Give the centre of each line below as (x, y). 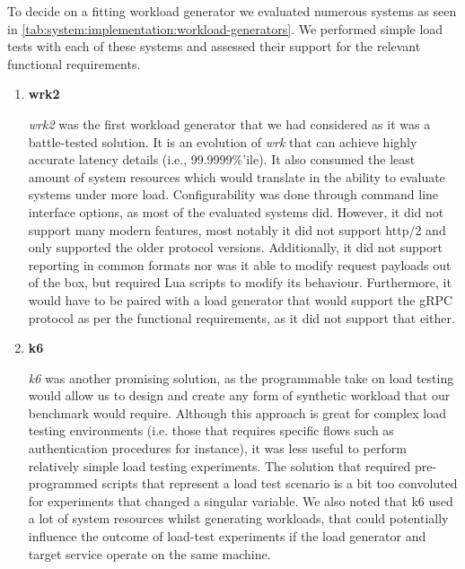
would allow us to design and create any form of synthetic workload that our (239, 395)
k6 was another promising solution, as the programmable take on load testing (241, 377)
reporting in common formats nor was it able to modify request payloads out (240, 264)
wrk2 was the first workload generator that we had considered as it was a (229, 123)
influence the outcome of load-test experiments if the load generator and (227, 536)
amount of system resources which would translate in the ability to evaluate (237, 176)
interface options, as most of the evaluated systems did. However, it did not (236, 211)
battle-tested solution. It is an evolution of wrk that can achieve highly (223, 141)
